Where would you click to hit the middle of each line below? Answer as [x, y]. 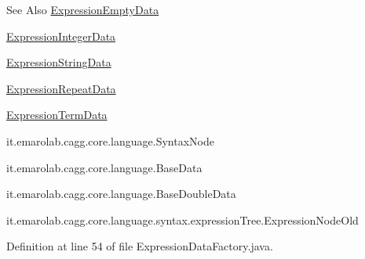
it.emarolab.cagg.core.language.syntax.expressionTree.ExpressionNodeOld [182, 219]
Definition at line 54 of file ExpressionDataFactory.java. [140, 246]
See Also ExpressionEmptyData [83, 9]
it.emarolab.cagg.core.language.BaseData [104, 167]
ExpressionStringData [59, 62]
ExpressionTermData [57, 115]
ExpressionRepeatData [61, 88]
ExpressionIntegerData [61, 36]
